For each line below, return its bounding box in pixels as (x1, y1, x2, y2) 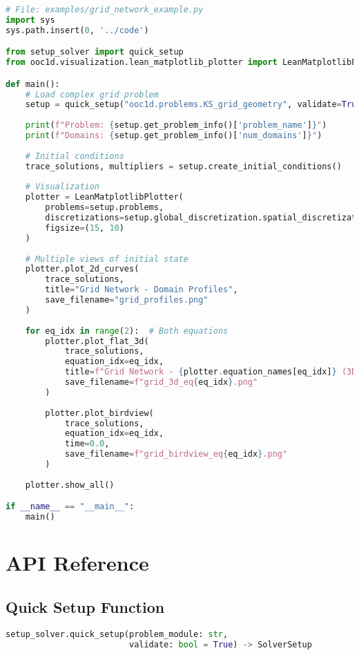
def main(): (6, 79, 60, 89)
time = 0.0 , (64, 439, 110, 449)
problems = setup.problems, (45, 202, 164, 213)
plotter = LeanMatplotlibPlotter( (25, 192, 184, 202)
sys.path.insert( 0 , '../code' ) (6, 25, 149, 35)
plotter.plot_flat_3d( (45, 336, 149, 346)
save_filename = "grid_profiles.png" (45, 295, 208, 305)
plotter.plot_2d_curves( (25, 264, 139, 274)
